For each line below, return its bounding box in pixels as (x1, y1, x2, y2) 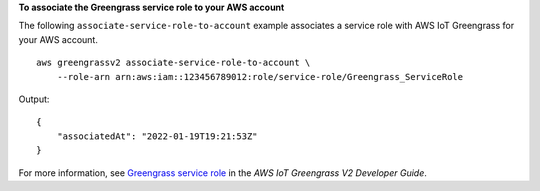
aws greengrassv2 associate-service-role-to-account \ (36, 57, 311, 69)
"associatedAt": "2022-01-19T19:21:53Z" (56, 130, 259, 142)
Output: (18, 93, 50, 105)
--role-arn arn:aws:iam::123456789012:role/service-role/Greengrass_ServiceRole (56, 71, 464, 82)
